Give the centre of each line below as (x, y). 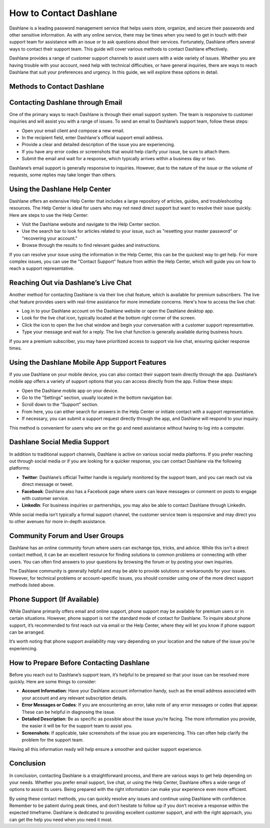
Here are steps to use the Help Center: (49, 215)
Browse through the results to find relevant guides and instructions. (91, 245)
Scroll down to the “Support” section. (60, 404)
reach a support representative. (42, 268)
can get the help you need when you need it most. (61, 819)
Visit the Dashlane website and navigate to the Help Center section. (91, 224)
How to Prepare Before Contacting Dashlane (79, 663)
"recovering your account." (49, 238)
